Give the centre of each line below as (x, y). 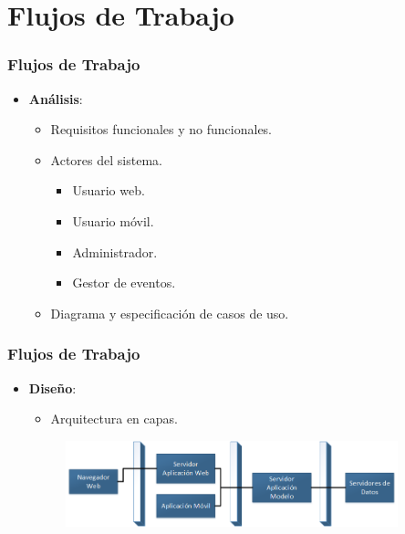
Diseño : (52, 387)
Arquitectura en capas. (114, 419)
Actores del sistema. (106, 159)
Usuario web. (109, 190)
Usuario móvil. (113, 220)
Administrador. (115, 251)
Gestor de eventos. (124, 283)
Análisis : (56, 98)
